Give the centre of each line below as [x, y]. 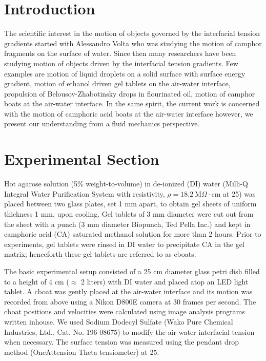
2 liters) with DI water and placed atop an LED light [165, 281]
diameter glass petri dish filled [212, 271]
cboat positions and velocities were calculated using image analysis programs [125, 311]
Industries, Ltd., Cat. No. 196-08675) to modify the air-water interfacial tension [129, 331]
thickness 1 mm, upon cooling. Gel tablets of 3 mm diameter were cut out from [129, 213]
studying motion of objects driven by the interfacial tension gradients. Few [121, 63]
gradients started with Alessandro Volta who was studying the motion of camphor [133, 43]
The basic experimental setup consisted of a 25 [78, 271]
